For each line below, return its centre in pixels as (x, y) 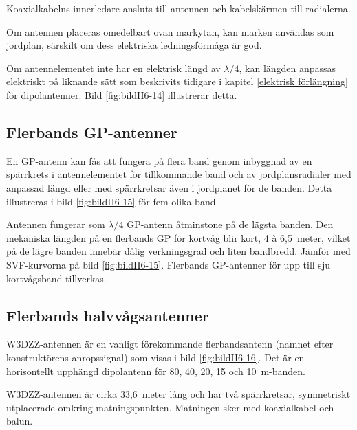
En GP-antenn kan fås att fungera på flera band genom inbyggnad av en (159, 160)
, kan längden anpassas (288, 68)
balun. (20, 421)
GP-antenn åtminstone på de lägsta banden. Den (230, 224)
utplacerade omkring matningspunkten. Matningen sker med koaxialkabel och (170, 407)
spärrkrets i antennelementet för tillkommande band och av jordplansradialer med (179, 174)
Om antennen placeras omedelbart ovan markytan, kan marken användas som (170, 31)
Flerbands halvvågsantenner (108, 315)
